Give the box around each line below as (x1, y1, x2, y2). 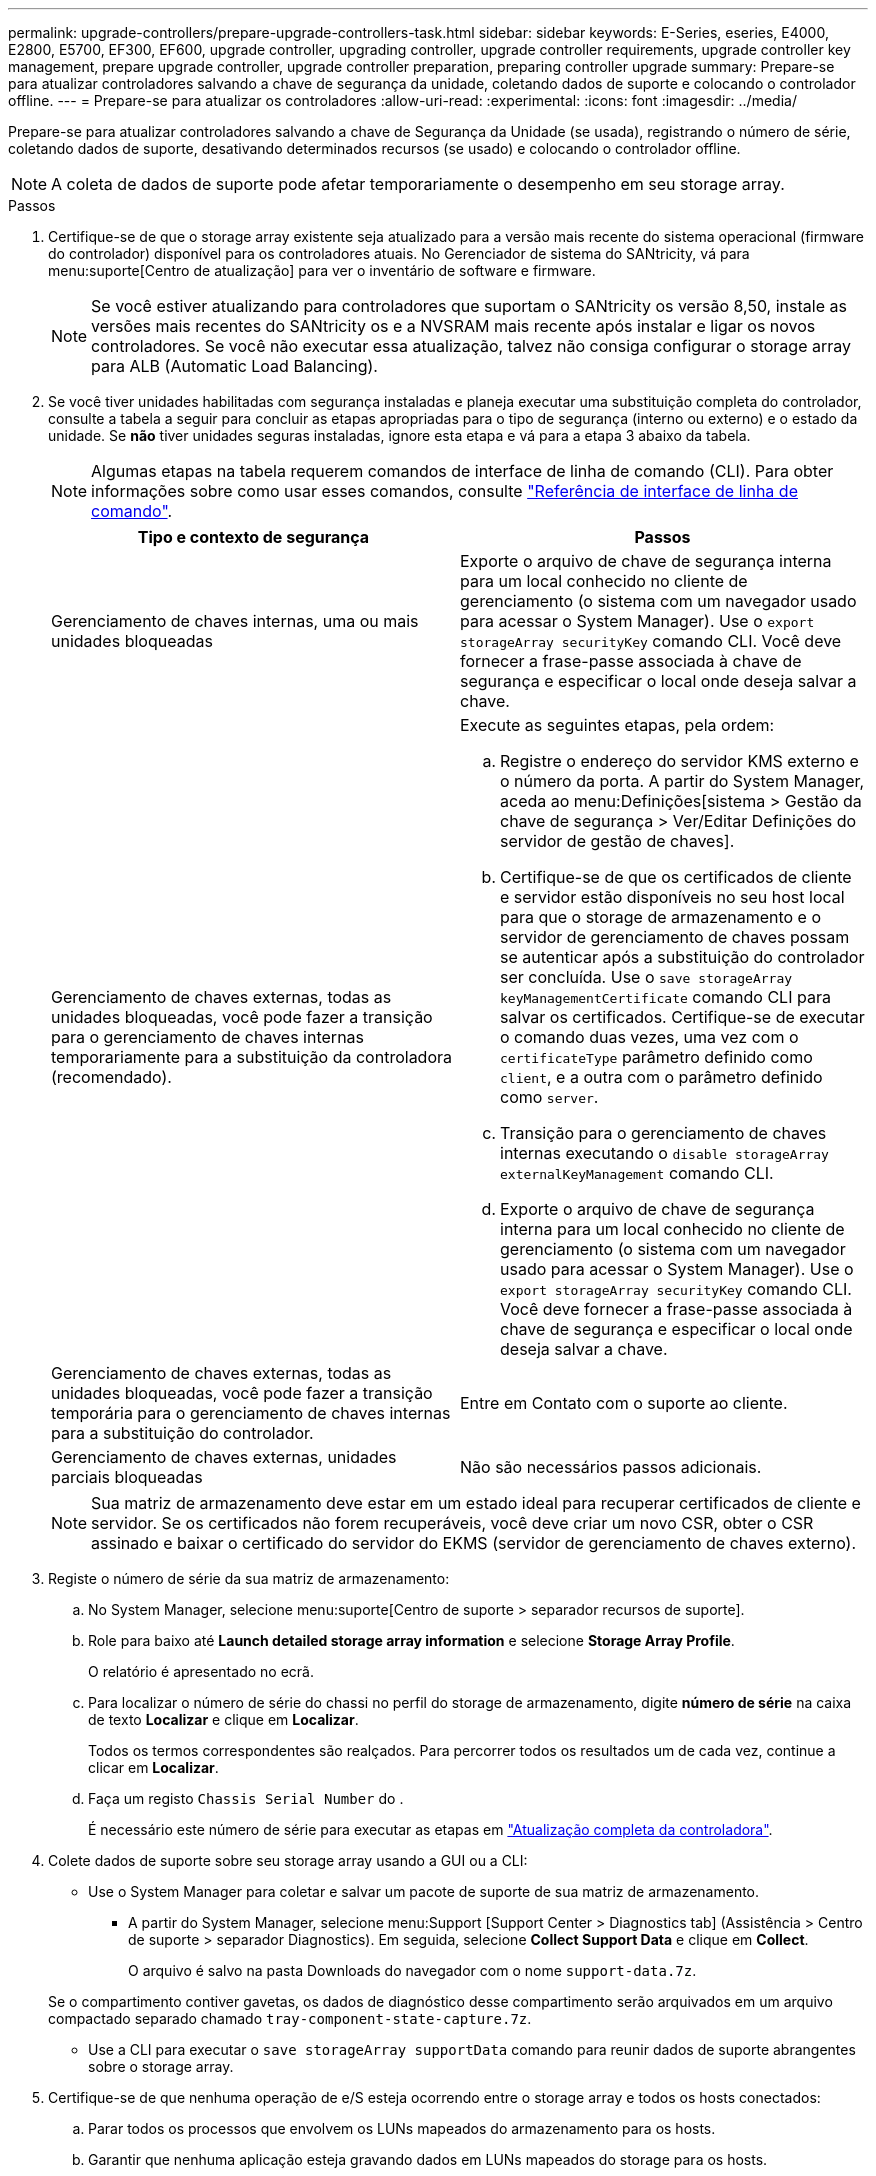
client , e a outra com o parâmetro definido (500, 1067, 823, 1087)
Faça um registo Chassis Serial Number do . (88, 1790, 404, 1807)
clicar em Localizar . (88, 1759, 219, 1776)
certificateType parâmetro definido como (500, 1047, 813, 1067)
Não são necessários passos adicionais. (460, 1457, 762, 1477)
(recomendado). (51, 1067, 172, 1087)
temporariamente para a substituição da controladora (51, 1047, 453, 1067)
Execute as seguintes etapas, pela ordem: (460, 715, 775, 735)
